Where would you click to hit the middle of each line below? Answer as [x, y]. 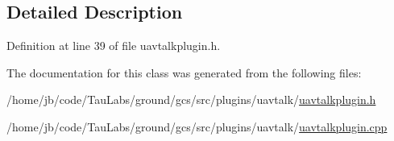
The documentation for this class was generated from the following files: [184, 72]
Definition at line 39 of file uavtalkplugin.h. [114, 46]
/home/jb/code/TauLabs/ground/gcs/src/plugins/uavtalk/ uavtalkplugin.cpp [197, 126]
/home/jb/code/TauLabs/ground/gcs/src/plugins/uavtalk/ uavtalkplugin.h [191, 100]
